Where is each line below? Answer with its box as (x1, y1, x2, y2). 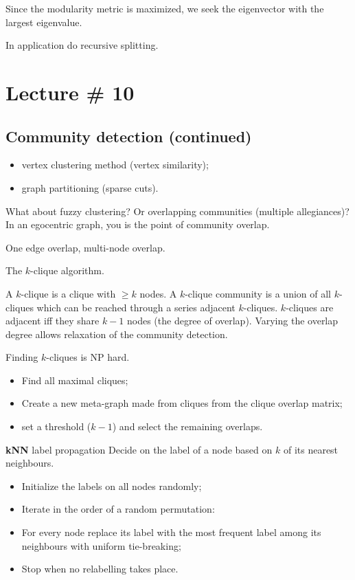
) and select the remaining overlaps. (112, 419, 263, 434)
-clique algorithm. (30, 263, 104, 278)
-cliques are (286, 300, 334, 314)
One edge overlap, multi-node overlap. (5, 240, 165, 254)
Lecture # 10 (5, 78, 135, 106)
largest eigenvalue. (5, 14, 82, 29)
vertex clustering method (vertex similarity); (21, 157, 209, 172)
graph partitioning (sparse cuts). (21, 180, 159, 194)
